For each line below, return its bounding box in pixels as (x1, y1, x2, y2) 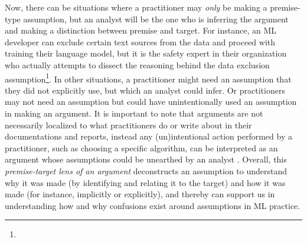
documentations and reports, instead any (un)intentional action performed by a (5, 130, 292, 142)
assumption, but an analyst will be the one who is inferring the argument (23, 12, 289, 25)
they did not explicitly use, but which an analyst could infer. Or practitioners (5, 84, 285, 96)
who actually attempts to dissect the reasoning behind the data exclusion (5, 58, 270, 71)
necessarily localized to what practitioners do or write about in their (5, 118, 252, 131)
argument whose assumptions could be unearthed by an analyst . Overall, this (5, 153, 287, 165)
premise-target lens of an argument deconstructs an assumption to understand (5, 164, 288, 177)
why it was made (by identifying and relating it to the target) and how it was (5, 176, 286, 188)
